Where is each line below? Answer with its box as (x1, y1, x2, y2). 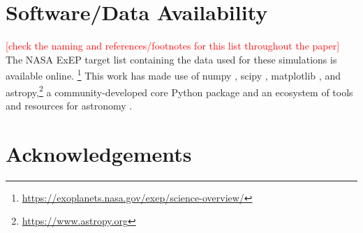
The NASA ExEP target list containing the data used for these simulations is (6, 52, 337, 66)
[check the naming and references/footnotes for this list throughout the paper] (6, 38, 340, 53)
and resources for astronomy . (6, 98, 133, 112)
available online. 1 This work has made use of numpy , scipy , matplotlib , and (6, 66, 341, 82)
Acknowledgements (6, 139, 192, 167)
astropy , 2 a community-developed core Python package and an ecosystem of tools (6, 82, 353, 99)
